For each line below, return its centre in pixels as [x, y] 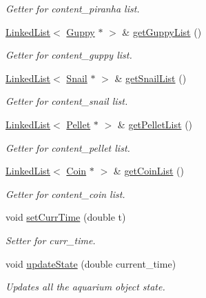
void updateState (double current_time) [91, 263]
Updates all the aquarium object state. [85, 287]
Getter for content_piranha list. [73, 8]
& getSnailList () [151, 78]
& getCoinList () [148, 171]
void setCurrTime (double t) [66, 217]
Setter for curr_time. [51, 240]
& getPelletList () [155, 124]
